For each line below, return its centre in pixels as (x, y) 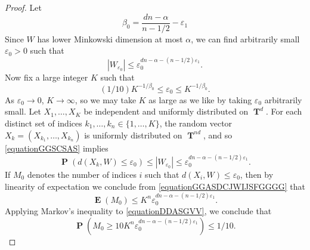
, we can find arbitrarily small (245, 38)
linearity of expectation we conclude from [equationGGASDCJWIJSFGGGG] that (155, 186)
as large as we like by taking (200, 99)
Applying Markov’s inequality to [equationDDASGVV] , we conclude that (138, 211)
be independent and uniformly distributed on (166, 111)
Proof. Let (23, 7)
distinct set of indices (44, 123)
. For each (284, 111)
